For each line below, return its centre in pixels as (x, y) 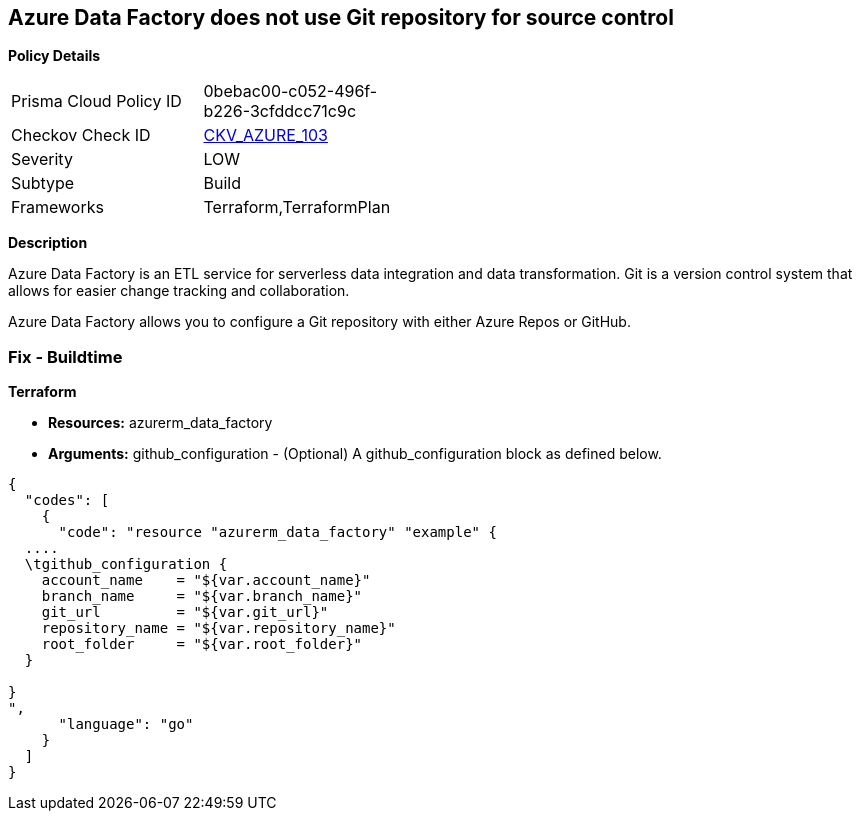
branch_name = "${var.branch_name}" (202, 596)
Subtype (43, 183)
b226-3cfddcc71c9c (280, 111)
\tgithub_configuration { (126, 564)
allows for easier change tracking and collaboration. (179, 291)
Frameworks (57, 207)
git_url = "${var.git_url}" (185, 612)
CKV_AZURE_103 (265, 135)
